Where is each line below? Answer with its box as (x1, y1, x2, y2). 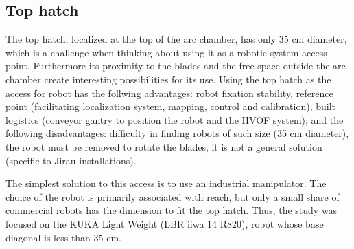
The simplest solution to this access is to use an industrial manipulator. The (5, 176, 327, 191)
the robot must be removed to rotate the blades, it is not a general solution (5, 139, 322, 153)
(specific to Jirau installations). (5, 153, 137, 167)
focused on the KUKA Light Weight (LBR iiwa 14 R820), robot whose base (5, 216, 324, 230)
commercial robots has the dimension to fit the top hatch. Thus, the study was (5, 203, 338, 217)
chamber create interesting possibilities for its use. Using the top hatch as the (5, 72, 331, 86)
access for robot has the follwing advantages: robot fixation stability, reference (5, 85, 333, 100)
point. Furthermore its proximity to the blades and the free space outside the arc (5, 58, 346, 73)
